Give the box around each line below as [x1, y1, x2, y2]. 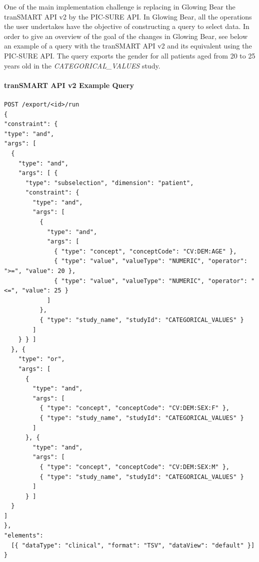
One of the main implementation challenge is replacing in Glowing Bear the [4, 1, 235, 11]
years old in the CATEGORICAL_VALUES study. [4, 60, 160, 70]
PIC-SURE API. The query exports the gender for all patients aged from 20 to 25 [4, 50, 255, 60]
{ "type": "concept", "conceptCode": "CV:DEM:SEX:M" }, [39, 463, 230, 470]
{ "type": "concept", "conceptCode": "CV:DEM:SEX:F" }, [39, 404, 230, 412]
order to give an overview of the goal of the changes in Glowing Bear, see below [4, 30, 248, 41]
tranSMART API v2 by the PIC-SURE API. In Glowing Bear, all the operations [4, 11, 252, 21]
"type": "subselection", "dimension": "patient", [25, 179, 194, 186]
